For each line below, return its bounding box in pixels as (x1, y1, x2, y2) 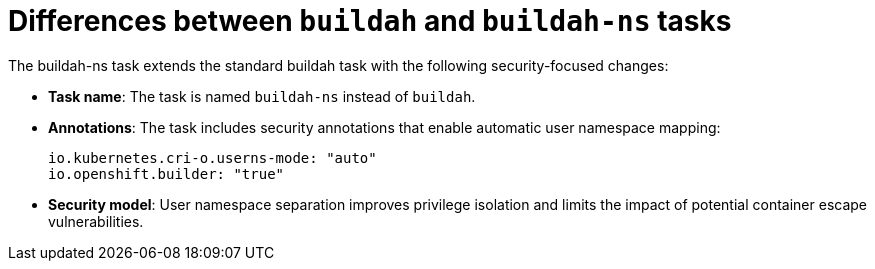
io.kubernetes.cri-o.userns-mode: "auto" (48, 149, 377, 166)
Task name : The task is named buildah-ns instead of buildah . (48, 87, 476, 105)
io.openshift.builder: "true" (48, 165, 285, 182)
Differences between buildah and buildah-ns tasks (8, 4, 732, 38)
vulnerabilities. (48, 212, 144, 230)
